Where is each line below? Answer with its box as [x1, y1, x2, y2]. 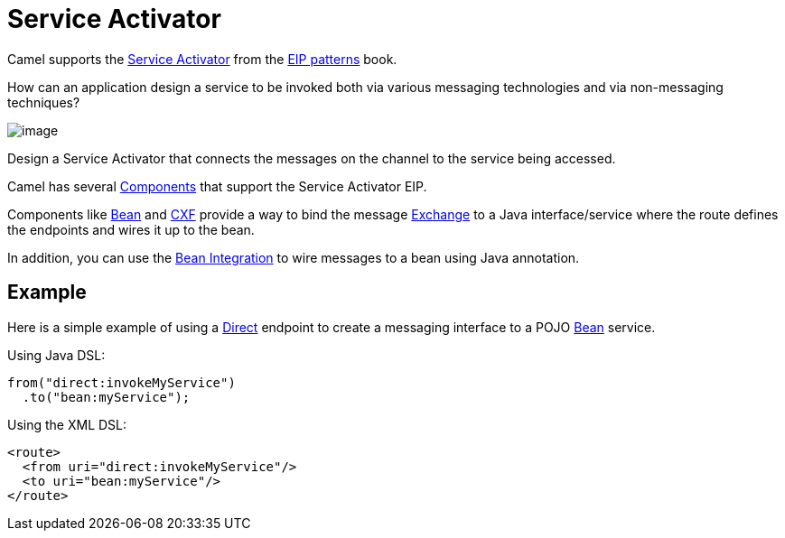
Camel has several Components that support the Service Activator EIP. [7, 178, 427, 194]
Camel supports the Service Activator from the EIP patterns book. [7, 51, 397, 67]
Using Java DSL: [7, 347, 106, 363]
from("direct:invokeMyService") [7, 375, 236, 390]
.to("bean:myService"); [22, 389, 191, 404]
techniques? [7, 94, 80, 110]
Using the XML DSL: [7, 416, 127, 432]
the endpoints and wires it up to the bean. [7, 221, 255, 237]
